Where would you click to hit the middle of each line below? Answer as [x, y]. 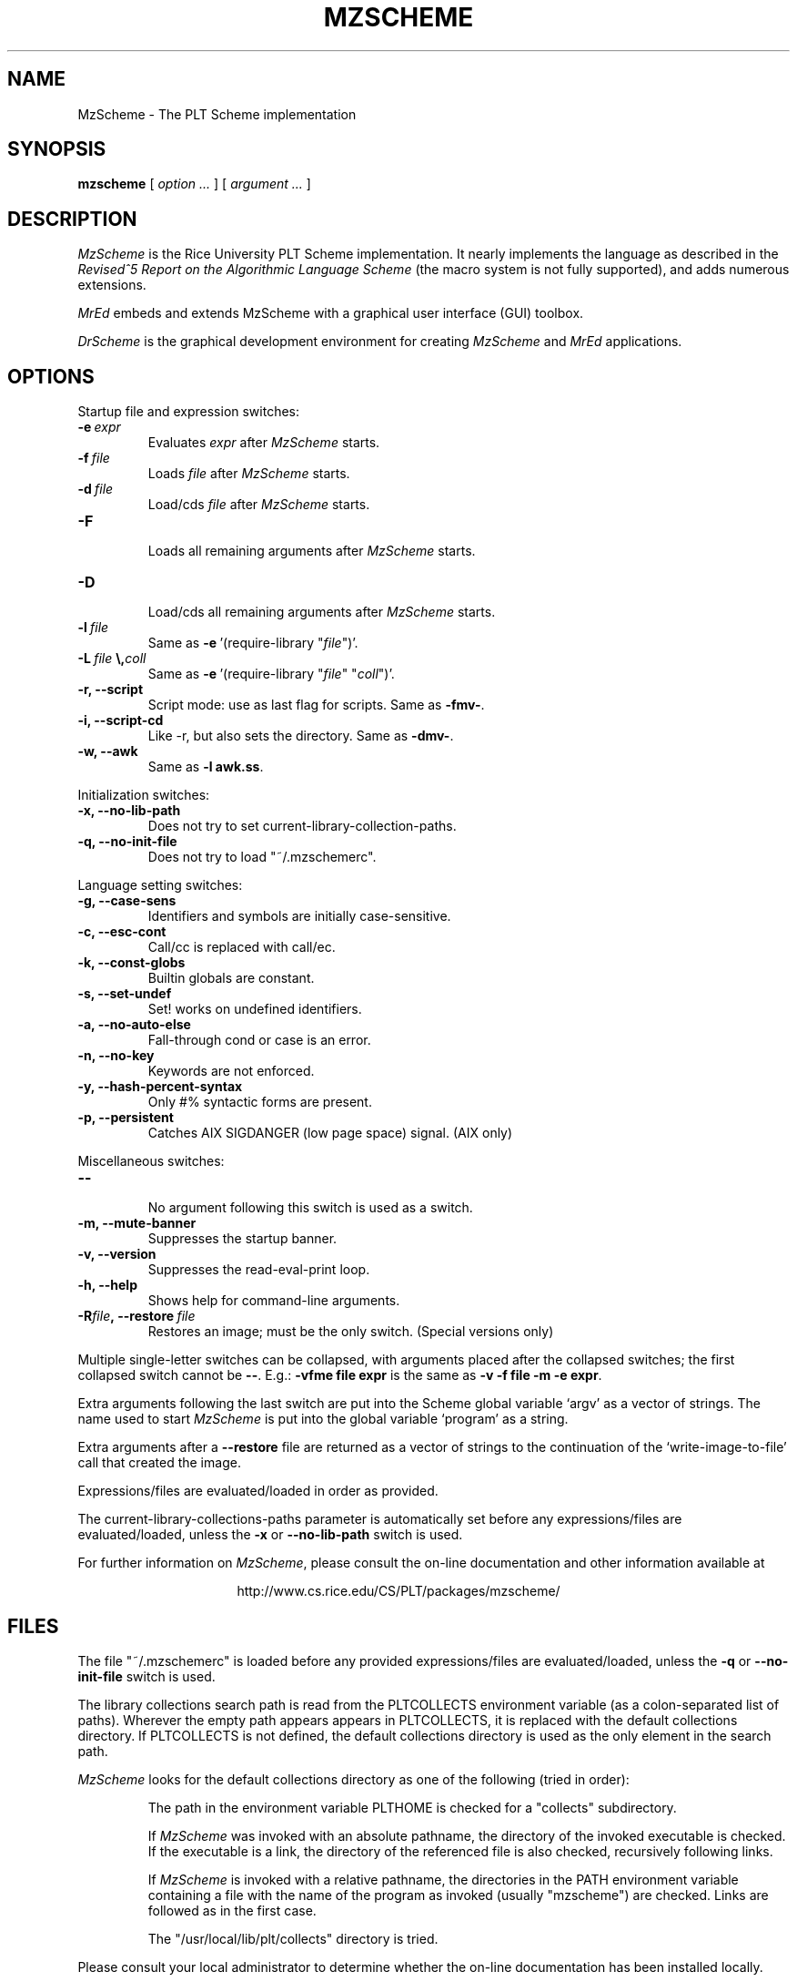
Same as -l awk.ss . [206, 767]
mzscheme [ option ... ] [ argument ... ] [194, 184]
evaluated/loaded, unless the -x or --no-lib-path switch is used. [270, 1535]
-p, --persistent [126, 1118]
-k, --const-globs [131, 963]
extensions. [112, 285]
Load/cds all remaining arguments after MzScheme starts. [322, 612]
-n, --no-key [116, 1056]
